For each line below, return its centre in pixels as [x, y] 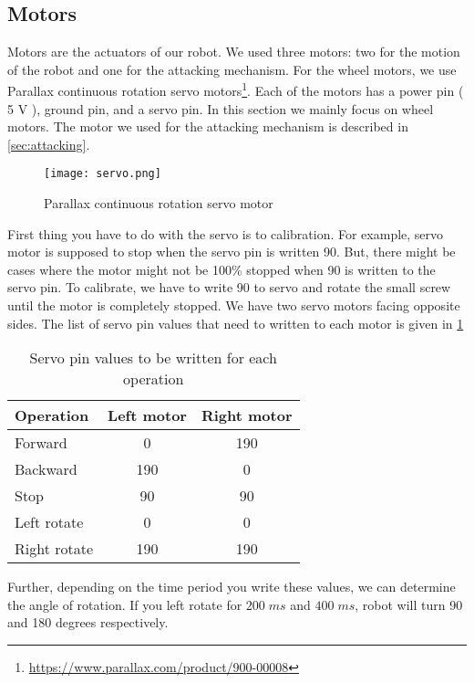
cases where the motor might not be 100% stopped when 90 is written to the [222, 269]
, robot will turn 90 [409, 604]
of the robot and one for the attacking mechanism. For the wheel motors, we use [232, 69]
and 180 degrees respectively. [88, 622]
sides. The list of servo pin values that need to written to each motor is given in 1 [236, 323]
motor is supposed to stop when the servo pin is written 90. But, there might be [232, 252]
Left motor [147, 415]
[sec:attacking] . [49, 144]
